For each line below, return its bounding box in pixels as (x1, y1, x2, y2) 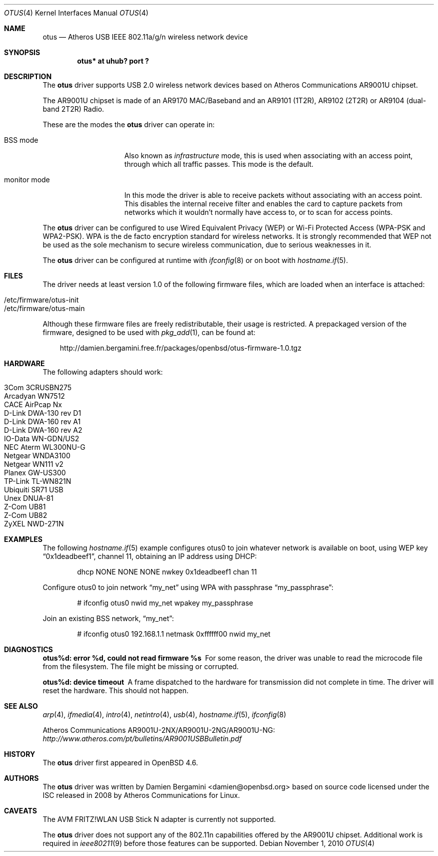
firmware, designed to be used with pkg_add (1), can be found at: (42, 328, 255, 337)
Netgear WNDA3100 (4, 451, 70, 460)
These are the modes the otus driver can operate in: (42, 120, 215, 129)
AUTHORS (4, 774, 39, 782)
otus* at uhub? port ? (77, 57, 149, 65)
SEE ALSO (4, 702, 38, 710)
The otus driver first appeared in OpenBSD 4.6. (42, 758, 198, 767)
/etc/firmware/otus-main (4, 304, 85, 313)
